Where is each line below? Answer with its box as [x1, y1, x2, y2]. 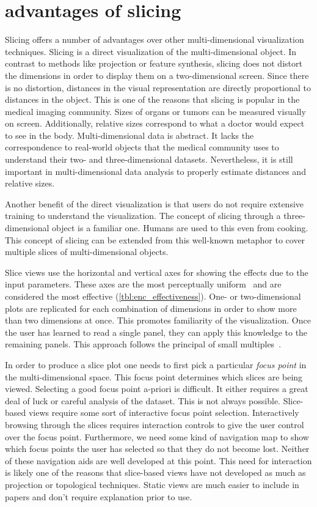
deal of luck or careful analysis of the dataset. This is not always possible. [5, 394, 281, 407]
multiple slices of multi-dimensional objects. [5, 245, 169, 258]
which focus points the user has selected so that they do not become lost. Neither [5, 442, 310, 455]
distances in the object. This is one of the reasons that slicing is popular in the [5, 93, 300, 106]
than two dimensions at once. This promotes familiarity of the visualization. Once [5, 314, 311, 327]
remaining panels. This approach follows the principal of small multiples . [5, 338, 282, 350]
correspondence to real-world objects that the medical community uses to [5, 141, 279, 154]
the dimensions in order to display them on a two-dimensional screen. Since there [5, 68, 309, 81]
